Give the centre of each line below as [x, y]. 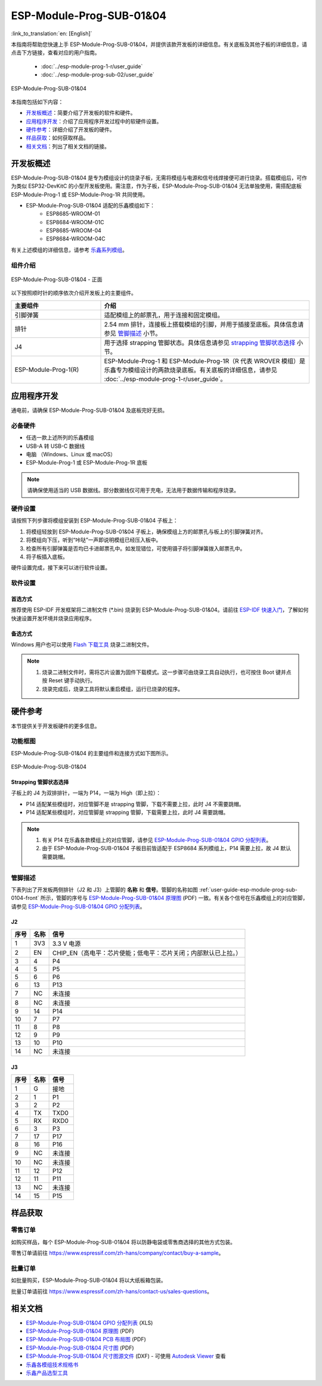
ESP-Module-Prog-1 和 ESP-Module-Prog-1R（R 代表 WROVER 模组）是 [205, 361]
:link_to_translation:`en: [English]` [52, 33]
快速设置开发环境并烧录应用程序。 [53, 618]
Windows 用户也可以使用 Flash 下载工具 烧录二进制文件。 [81, 645]
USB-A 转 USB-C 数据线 [55, 446]
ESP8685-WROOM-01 [73, 214]
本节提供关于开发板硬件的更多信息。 [55, 726]
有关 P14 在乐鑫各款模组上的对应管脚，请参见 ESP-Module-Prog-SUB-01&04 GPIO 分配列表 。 [157, 840]
